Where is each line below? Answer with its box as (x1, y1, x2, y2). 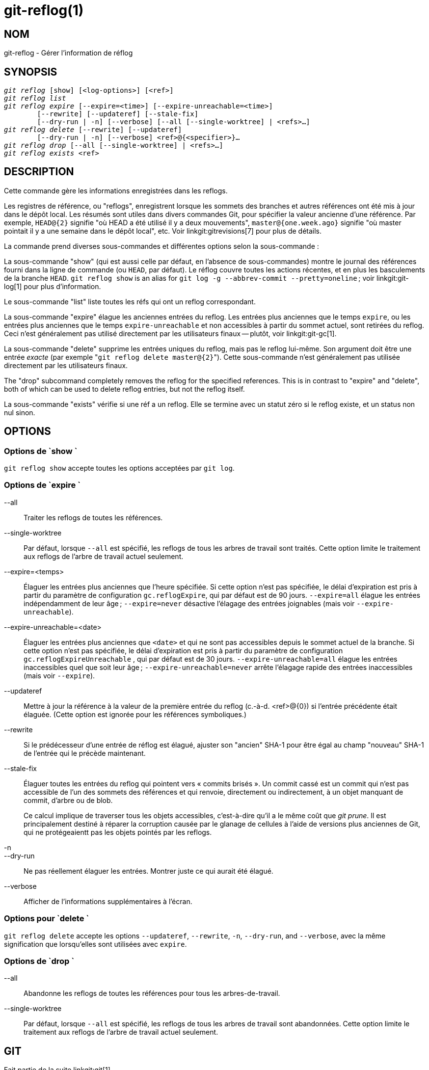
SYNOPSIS (4, 65, 57, 78)
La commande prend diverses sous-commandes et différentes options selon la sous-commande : (4, 241, 319, 250)
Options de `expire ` (4, 480, 81, 490)
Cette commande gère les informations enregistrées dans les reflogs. (4, 186, 228, 195)
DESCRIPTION (4, 165, 74, 178)
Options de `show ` (4, 446, 78, 456)
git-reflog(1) (4, 2, 84, 19)
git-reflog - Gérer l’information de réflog (4, 49, 133, 57)
